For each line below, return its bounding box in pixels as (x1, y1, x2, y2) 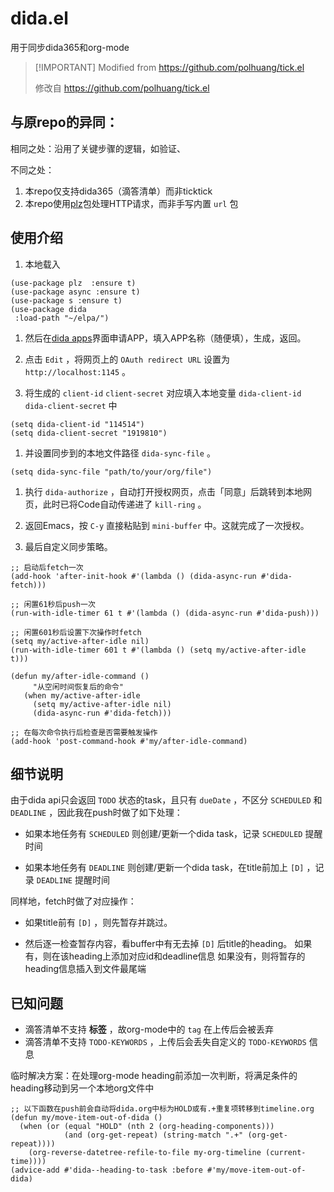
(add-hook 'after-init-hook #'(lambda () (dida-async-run (10, 571, 257, 581)
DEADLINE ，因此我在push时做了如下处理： (10, 807, 183, 819)
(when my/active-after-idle (23, 690, 141, 701)
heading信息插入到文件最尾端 (24, 963, 147, 975)
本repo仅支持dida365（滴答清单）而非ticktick (24, 185, 213, 197)
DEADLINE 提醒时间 (36, 874, 110, 886)
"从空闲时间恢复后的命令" (32, 682, 124, 692)
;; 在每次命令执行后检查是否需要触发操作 (10, 727, 158, 737)
